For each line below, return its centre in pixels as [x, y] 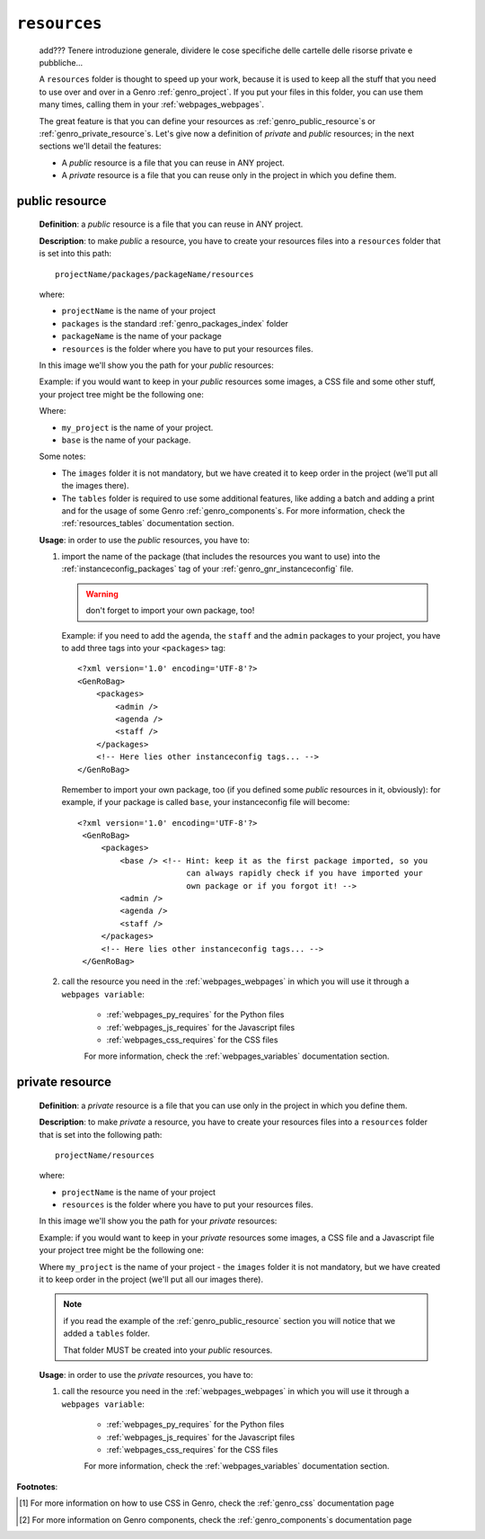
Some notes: [62, 456]
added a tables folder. [106, 1333]
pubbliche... [61, 62]
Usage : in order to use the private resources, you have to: [146, 1375]
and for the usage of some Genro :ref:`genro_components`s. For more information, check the [234, 510]
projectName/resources [105, 1155]
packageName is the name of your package [141, 336]
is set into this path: [75, 254]
